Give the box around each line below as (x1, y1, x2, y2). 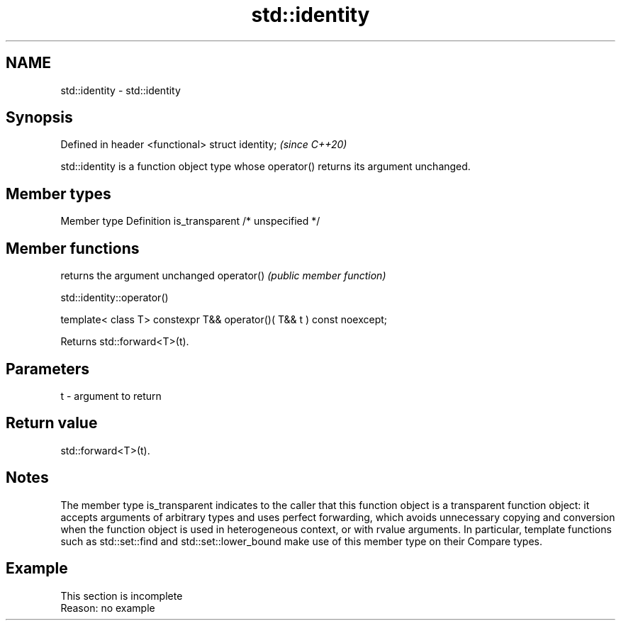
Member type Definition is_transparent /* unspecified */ (60, 215, 320, 228)
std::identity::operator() (60, 291, 169, 304)
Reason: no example (60, 601, 155, 614)
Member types (6, 184, 111, 203)
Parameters (6, 359, 89, 378)
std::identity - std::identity (60, 84, 181, 96)
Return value (6, 414, 98, 432)
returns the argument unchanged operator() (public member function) (60, 269, 386, 282)
